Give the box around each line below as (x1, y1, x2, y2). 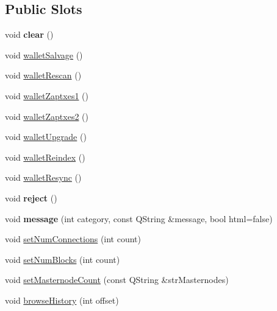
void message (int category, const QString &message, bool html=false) (5, 212, 273, 225)
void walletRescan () (5, 69, 82, 82)
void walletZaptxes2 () (5, 110, 88, 122)
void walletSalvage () (5, 48, 83, 61)
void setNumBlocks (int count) (5, 253, 120, 265)
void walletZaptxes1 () (5, 89, 88, 102)
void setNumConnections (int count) (5, 232, 142, 245)
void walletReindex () (5, 150, 85, 163)
